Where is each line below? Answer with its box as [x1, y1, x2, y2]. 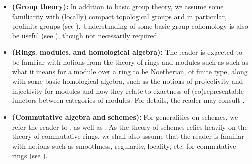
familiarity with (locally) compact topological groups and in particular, [12, 11, 227, 21]
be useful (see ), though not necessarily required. [12, 30, 159, 40]
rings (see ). [12, 150, 48, 161]
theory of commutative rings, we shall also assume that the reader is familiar [12, 131, 244, 141]
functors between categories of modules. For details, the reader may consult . [12, 95, 245, 105]
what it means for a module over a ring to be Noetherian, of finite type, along [12, 66, 248, 76]
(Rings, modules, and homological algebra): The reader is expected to [12, 47, 242, 57]
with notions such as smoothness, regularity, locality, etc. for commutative [12, 140, 236, 151]
